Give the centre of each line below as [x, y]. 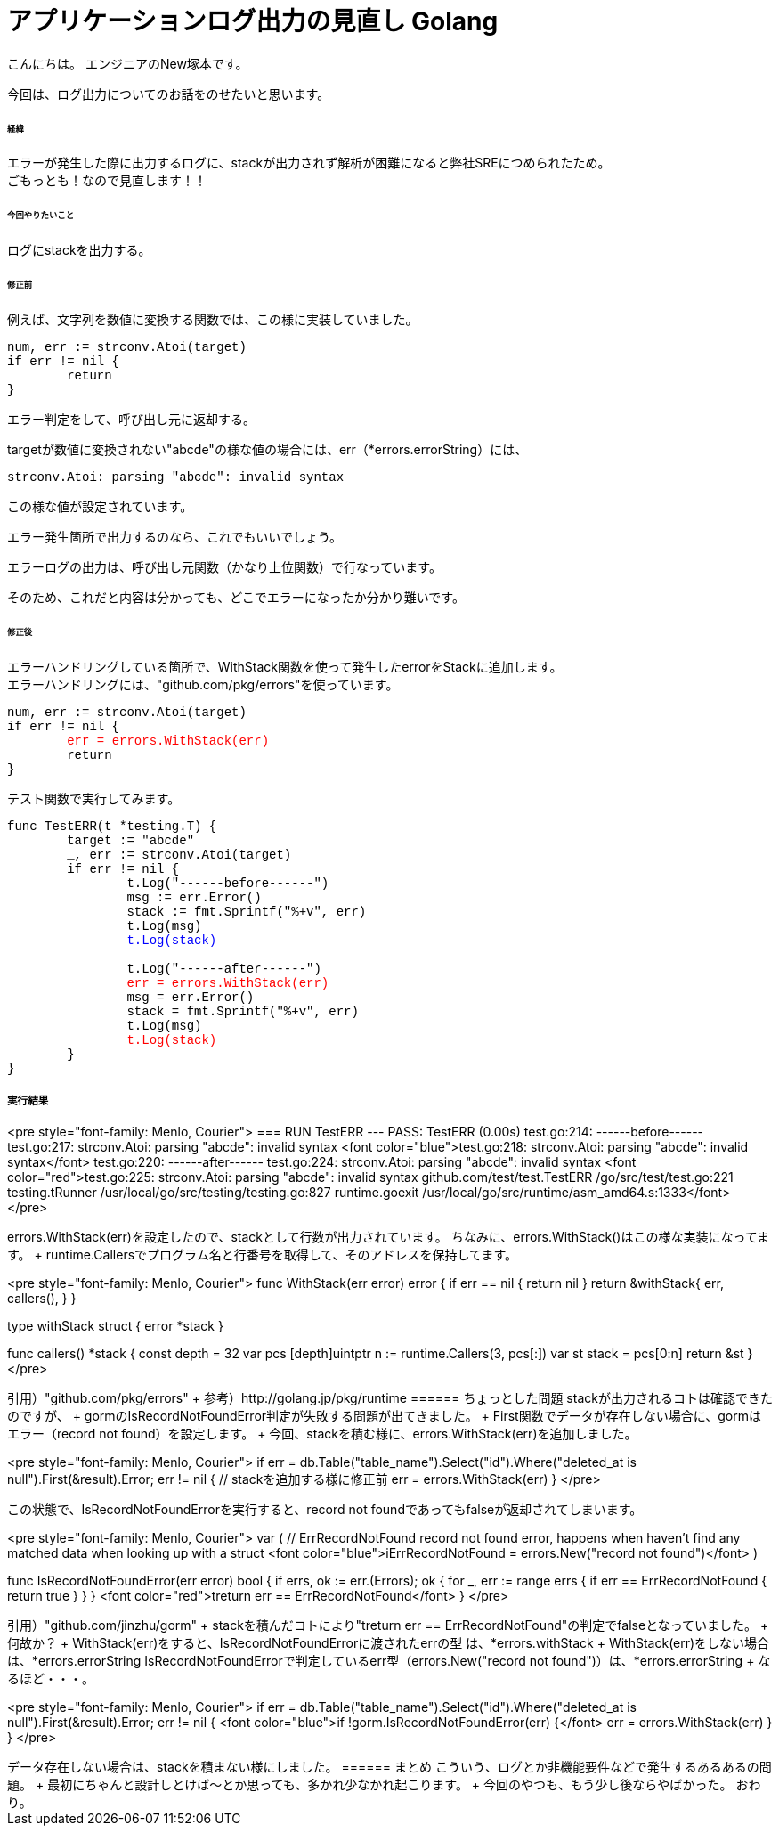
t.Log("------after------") [224, 969]
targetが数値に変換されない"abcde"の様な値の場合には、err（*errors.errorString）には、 [268, 449]
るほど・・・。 [51, 1679]
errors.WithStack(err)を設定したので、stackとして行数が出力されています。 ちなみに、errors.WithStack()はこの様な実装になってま [389, 1237]
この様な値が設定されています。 [100, 506]
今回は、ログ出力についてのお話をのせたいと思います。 [169, 94]
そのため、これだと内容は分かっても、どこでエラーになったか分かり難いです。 [236, 597]
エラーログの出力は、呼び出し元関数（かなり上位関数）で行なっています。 [224, 566]
